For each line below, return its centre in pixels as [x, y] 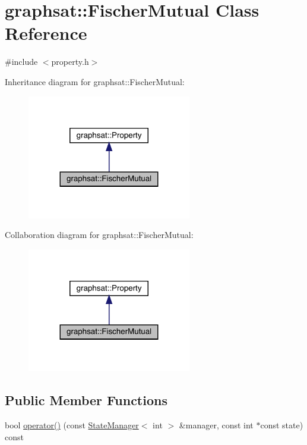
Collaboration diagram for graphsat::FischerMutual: [99, 235]
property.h [70, 62]
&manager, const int [216, 425]
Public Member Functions [86, 400]
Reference [46, 33]
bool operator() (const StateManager [72, 425]
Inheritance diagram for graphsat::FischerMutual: [95, 81]
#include [21, 62]
